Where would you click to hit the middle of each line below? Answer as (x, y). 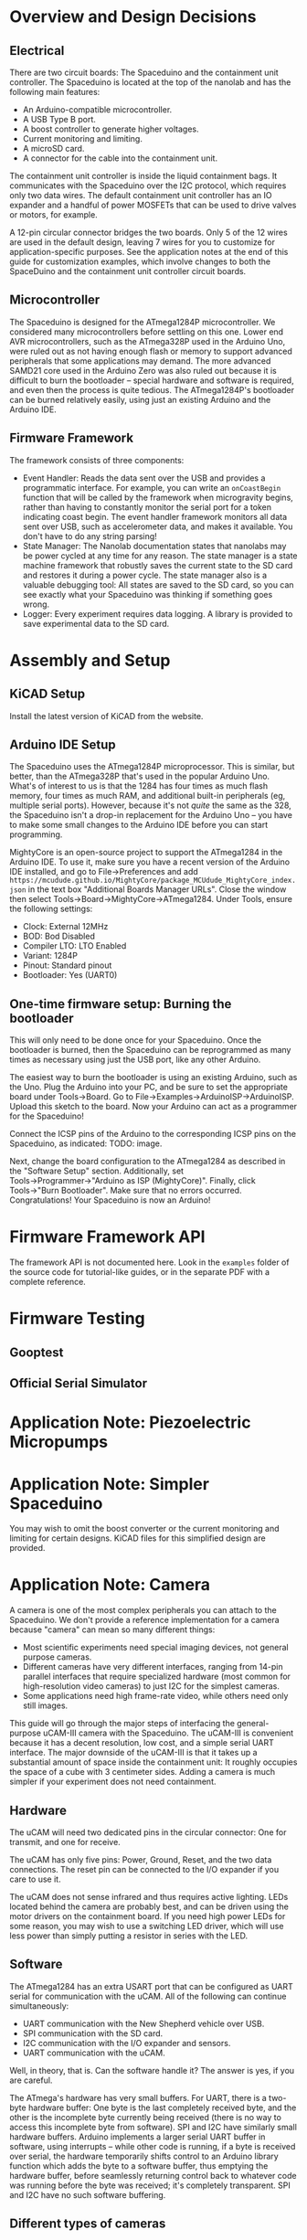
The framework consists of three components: (97, 460)
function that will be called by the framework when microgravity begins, (158, 497)
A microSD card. (53, 149)
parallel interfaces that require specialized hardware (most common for (156, 1677)
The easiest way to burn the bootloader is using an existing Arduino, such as (153, 1078)
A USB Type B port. (59, 119)
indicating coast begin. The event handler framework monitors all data (155, 516)
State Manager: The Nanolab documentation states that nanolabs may (154, 546)
